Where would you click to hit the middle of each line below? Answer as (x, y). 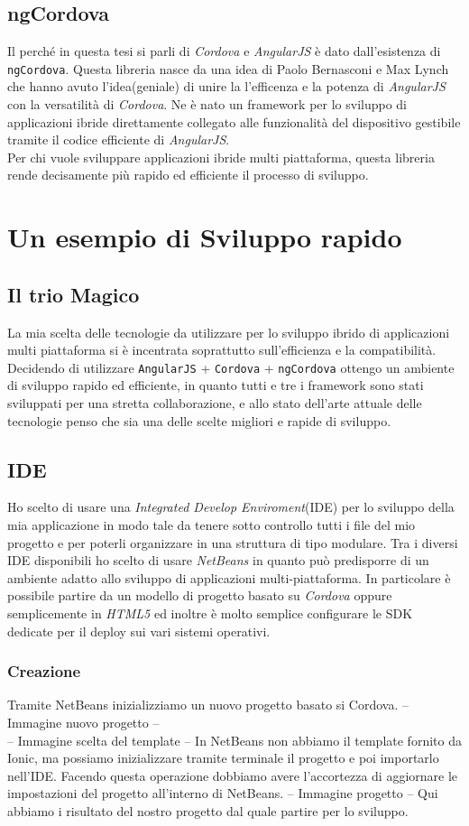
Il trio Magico (74, 294)
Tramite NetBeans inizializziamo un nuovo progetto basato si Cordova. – (208, 705)
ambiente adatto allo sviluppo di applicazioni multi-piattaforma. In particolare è (229, 577)
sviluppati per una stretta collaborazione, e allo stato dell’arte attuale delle (215, 403)
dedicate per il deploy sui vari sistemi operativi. (139, 631)
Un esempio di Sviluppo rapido (205, 237)
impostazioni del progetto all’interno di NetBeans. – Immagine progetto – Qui (223, 793)
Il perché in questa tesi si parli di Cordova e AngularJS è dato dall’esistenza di (224, 51)
